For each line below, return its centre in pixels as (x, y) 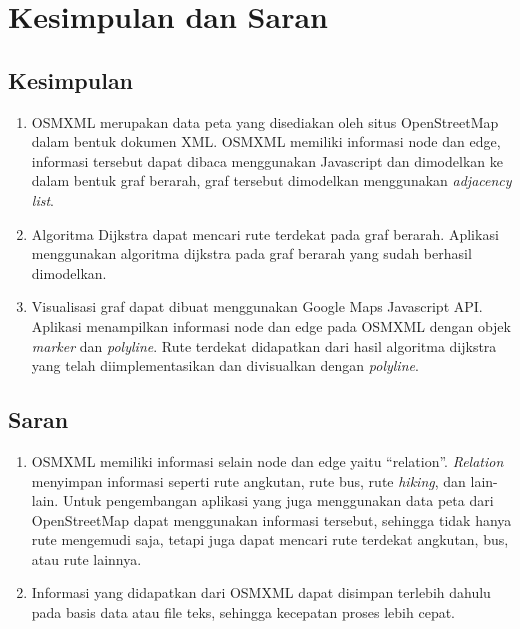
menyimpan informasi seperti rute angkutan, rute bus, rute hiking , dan (248, 480)
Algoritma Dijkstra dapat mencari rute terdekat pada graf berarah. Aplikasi (265, 233)
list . (42, 199)
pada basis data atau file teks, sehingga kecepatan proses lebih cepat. (243, 612)
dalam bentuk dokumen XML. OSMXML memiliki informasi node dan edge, (266, 141)
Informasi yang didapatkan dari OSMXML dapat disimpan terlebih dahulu (261, 592)
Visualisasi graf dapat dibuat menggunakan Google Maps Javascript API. (257, 306)
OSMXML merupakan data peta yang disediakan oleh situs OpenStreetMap (265, 121)
